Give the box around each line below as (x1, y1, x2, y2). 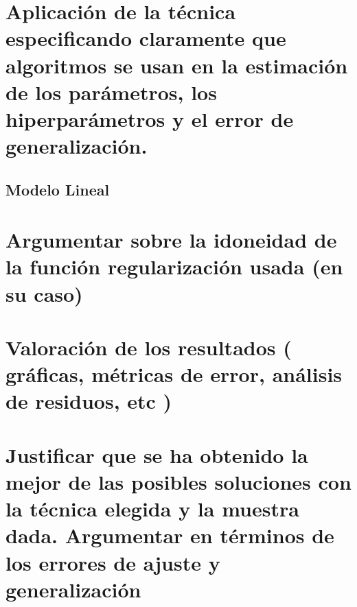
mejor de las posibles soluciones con (5, 467, 352, 495)
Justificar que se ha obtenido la (5, 440, 308, 468)
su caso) (5, 279, 83, 307)
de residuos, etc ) (5, 387, 172, 415)
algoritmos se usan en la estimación (5, 51, 348, 79)
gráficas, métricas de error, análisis (5, 360, 343, 388)
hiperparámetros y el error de (5, 104, 294, 132)
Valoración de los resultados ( (5, 333, 292, 361)
